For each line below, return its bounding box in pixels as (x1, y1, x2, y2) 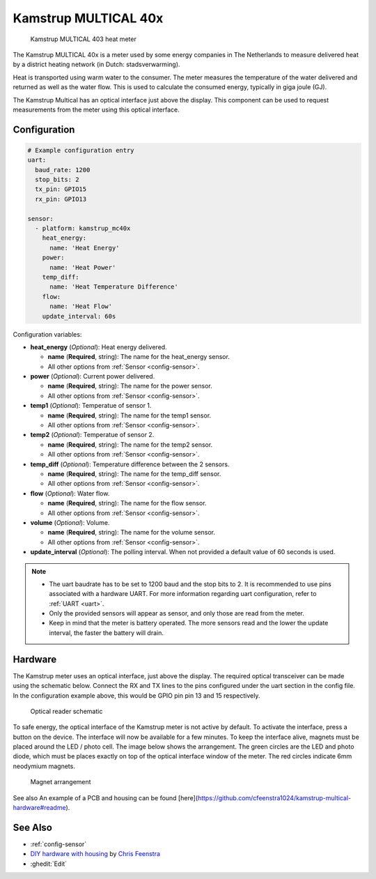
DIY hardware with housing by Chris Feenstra (30, 850, 160, 858)
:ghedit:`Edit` (30, 859, 68, 868)
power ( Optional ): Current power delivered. (30, 372, 155, 381)
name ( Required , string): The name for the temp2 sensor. (47, 440, 213, 449)
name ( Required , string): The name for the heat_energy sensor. (47, 353, 230, 361)
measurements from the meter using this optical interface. (13, 105, 180, 114)
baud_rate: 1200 (35, 166, 91, 174)
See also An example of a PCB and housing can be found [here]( (13, 793, 198, 802)
